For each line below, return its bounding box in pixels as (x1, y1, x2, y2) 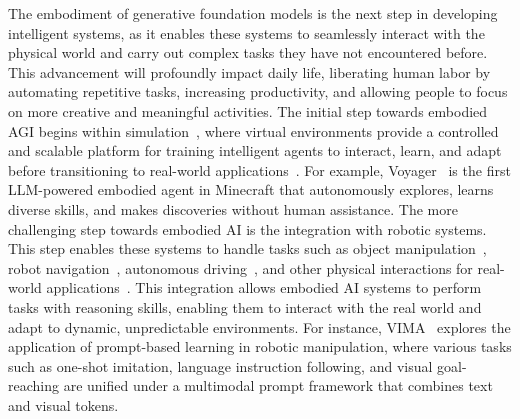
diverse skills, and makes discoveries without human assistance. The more (8, 198, 458, 219)
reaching (8, 375, 59, 396)
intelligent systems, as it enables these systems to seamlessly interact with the (8, 22, 485, 43)
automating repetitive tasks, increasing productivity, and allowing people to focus (8, 81, 508, 102)
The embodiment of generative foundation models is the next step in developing (8, 3, 498, 23)
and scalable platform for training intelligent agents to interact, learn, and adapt (8, 140, 502, 161)
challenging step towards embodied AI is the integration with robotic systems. (8, 218, 487, 239)
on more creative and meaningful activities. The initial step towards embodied (8, 100, 488, 121)
